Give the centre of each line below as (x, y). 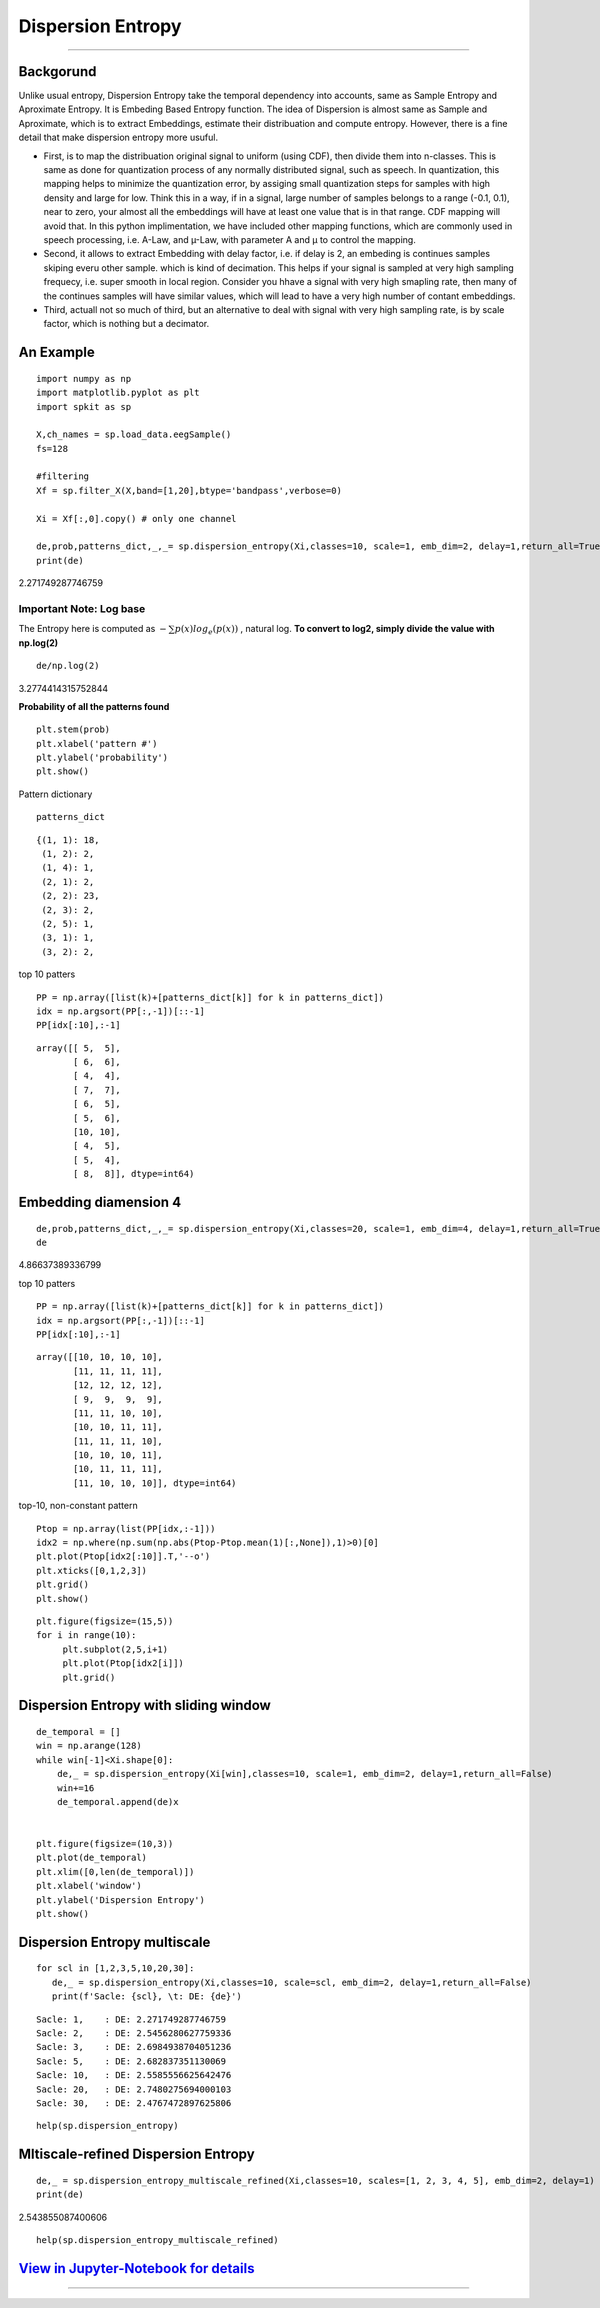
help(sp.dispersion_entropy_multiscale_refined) (157, 2239)
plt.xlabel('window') (89, 1886)
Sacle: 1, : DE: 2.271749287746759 (131, 2019)
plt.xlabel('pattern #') (97, 743)
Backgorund (57, 71)
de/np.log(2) (68, 666)
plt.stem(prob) (73, 729)
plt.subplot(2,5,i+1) (115, 1649)
